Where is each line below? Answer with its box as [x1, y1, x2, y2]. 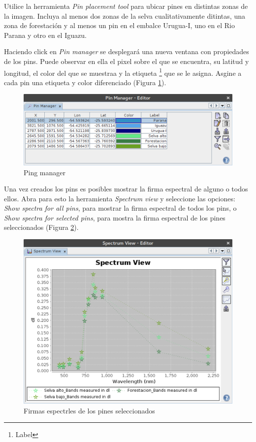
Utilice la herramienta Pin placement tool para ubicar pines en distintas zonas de [4, 1, 248, 11]
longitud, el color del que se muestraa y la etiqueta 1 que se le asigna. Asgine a [4, 66, 242, 78]
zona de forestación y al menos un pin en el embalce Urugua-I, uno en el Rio [4, 20, 235, 31]
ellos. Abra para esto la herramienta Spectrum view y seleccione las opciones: [4, 193, 235, 203]
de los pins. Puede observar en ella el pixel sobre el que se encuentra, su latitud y [4, 56, 249, 66]
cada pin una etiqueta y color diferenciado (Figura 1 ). [4, 77, 166, 87]
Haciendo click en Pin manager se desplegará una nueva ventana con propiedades [4, 46, 249, 57]
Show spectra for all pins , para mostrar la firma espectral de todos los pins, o [4, 203, 237, 213]
